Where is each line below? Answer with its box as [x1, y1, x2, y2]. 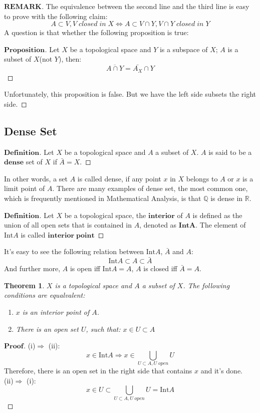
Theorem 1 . [4, 280, 45, 290]
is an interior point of [22, 306, 90, 317]
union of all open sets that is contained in [4, 220, 132, 230]
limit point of [4, 183, 45, 193]
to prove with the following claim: [4, 11, 108, 21]
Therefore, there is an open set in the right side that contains [4, 365, 192, 376]
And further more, [4, 263, 61, 274]
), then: [58, 54, 82, 64]
